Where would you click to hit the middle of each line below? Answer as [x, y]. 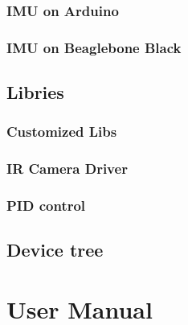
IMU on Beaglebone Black [94, 47]
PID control [46, 206]
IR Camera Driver [67, 169]
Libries [35, 92]
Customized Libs [62, 132]
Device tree [55, 250]
